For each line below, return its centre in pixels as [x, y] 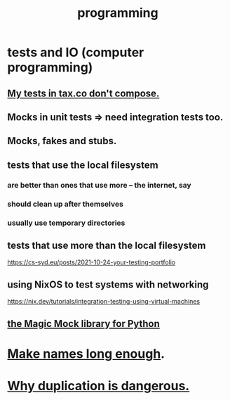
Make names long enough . [86, 354]
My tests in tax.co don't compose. [83, 93]
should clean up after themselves [66, 204]
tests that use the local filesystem [83, 165]
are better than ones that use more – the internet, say [99, 185]
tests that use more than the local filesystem [107, 245]
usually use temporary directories [66, 223]
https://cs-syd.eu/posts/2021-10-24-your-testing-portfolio [92, 262]
